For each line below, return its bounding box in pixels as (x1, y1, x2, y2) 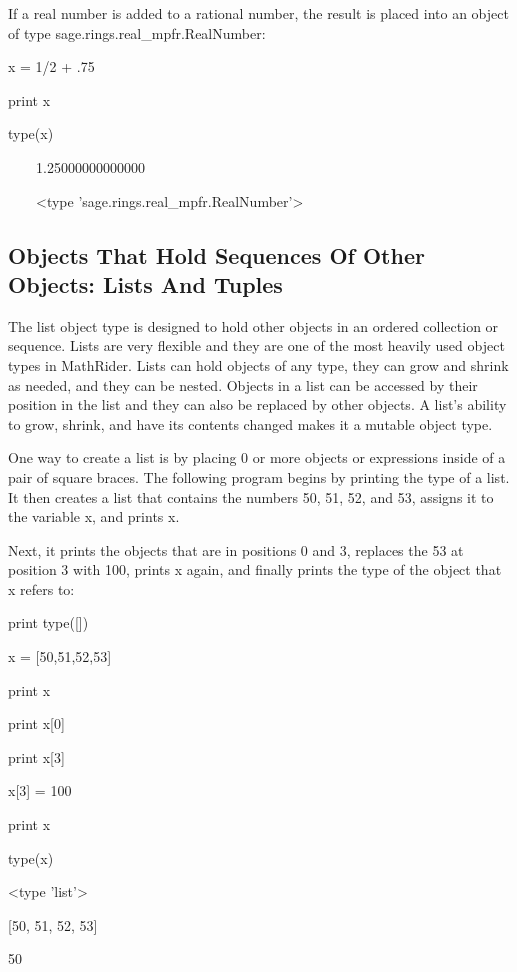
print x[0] (8, 713, 65, 734)
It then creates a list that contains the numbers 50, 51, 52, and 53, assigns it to (8, 486, 494, 507)
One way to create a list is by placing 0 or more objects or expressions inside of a (8, 447, 506, 468)
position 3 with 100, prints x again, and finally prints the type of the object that (8, 559, 502, 580)
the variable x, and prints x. (8, 506, 180, 527)
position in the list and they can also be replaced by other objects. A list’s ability (8, 394, 507, 415)
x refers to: (8, 578, 75, 599)
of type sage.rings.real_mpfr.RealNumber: (8, 22, 266, 43)
